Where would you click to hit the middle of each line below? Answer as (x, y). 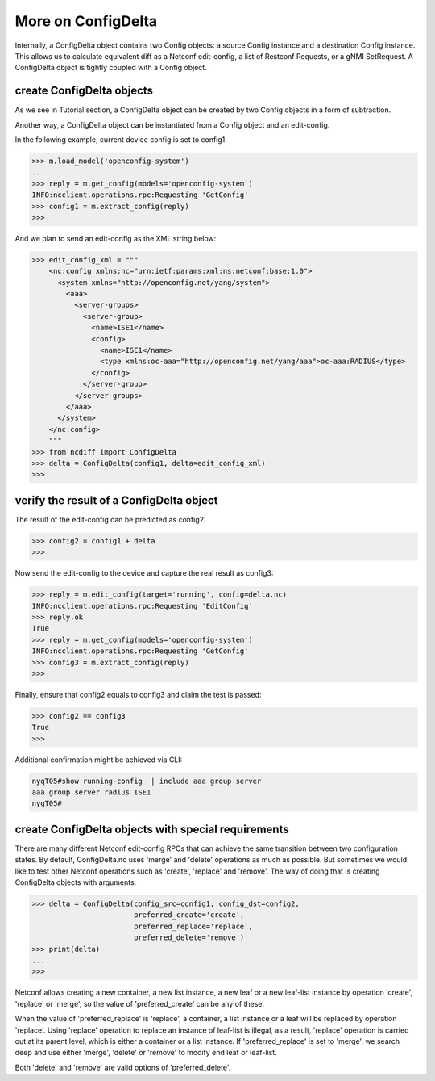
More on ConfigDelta (86, 21)
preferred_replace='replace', (193, 926)
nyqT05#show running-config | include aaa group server (147, 781)
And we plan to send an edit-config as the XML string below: (116, 238)
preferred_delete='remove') (189, 938)
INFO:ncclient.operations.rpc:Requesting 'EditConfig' (142, 606)
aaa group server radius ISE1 (91, 792)
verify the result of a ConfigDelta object (116, 500)
